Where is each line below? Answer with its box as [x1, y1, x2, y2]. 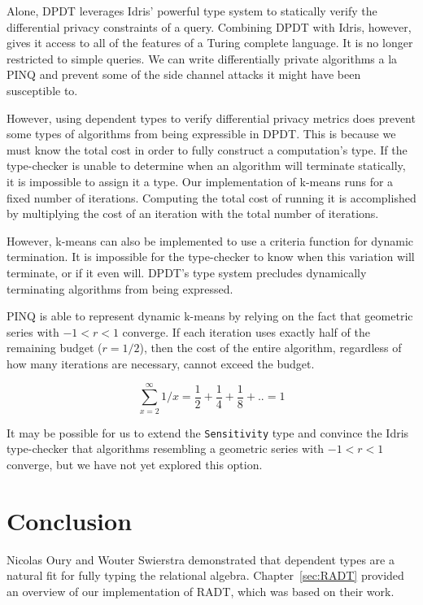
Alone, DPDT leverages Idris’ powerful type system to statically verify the [7, 2, 377, 19]
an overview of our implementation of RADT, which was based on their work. [7, 582, 395, 599]
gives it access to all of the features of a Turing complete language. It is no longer [7, 34, 413, 51]
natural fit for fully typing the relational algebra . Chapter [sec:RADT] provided [7, 567, 404, 584]
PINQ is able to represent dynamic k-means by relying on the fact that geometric [7, 307, 413, 324]
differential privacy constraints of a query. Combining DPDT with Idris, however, [7, 18, 412, 35]
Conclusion [7, 503, 133, 537]
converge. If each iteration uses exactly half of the [122, 323, 370, 340]
